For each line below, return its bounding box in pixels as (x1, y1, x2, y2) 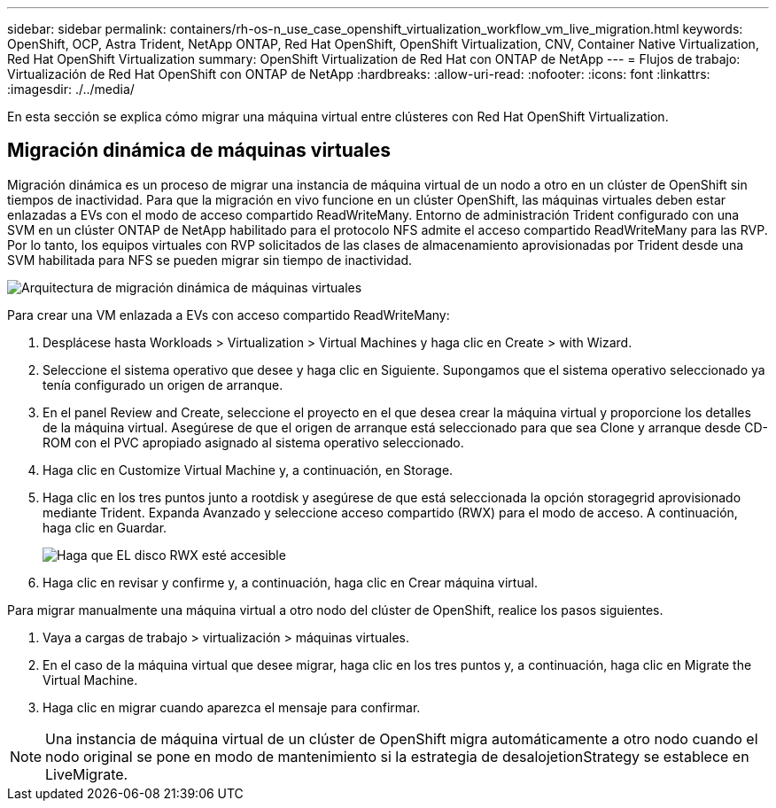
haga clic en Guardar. (43, 519, 167, 535)
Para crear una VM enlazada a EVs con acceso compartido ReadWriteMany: (7, 307, 450, 322)
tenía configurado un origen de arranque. (43, 377, 283, 392)
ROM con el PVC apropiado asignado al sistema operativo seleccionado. (43, 434, 464, 450)
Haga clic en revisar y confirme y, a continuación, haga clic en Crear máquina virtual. (43, 574, 538, 590)
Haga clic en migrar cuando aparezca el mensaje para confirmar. (43, 699, 421, 715)
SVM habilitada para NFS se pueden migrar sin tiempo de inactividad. (7, 252, 413, 268)
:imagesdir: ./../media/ (7, 82, 135, 97)
